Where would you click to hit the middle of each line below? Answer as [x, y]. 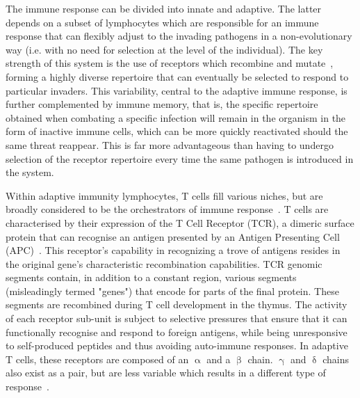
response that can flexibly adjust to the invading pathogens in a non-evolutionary [179, 36]
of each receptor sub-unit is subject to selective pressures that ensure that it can [177, 318]
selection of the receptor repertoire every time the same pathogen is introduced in [180, 158]
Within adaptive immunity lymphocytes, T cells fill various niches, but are [164, 195]
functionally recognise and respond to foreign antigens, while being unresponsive [177, 332]
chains [336, 359]
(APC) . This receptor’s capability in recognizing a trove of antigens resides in [173, 250]
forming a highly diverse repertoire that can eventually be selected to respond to [177, 76]
